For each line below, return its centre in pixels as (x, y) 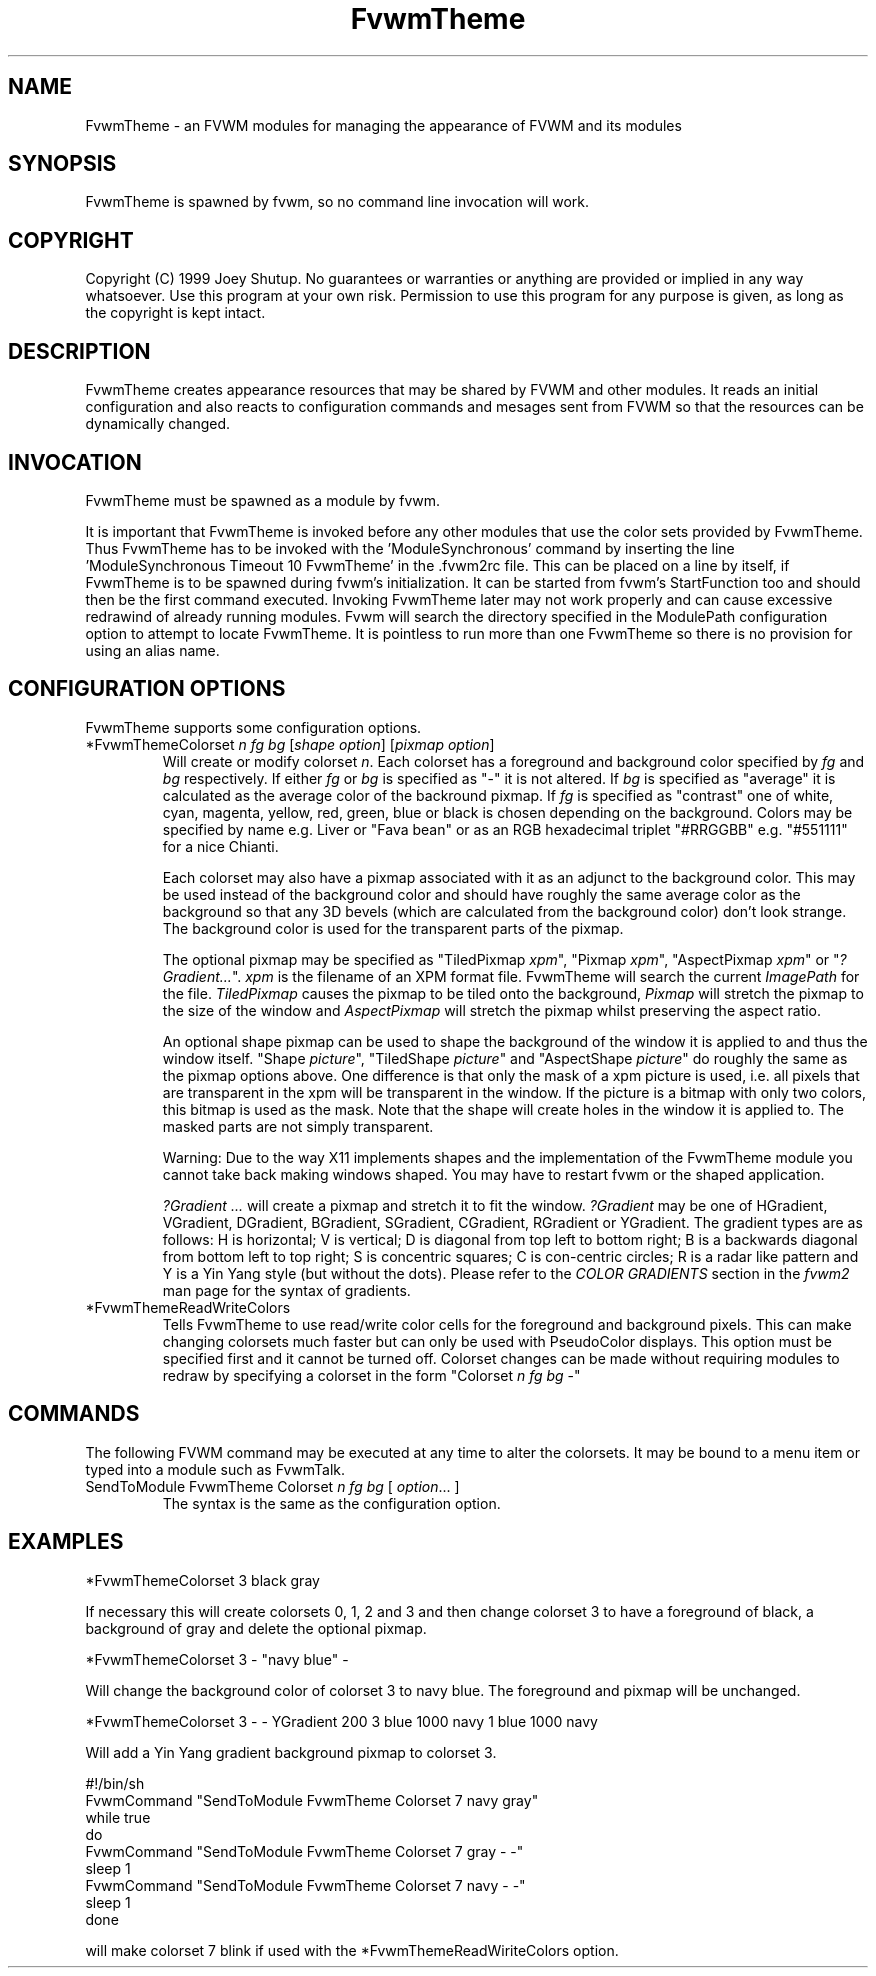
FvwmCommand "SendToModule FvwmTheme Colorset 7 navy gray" (312, 1800)
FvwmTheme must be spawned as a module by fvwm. (263, 500)
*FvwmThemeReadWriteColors (188, 1307)
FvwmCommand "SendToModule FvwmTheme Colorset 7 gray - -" (304, 1851)
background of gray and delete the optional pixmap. (256, 1628)
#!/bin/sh (115, 1783)
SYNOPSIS (62, 164)
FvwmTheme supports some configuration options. (253, 727)
